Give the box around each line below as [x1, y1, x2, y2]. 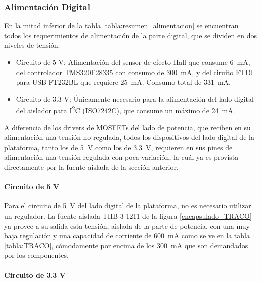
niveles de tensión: [4, 40, 60, 50]
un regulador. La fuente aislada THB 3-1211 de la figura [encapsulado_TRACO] [4, 210, 252, 221]
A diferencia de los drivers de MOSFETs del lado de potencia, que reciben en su [4, 122, 251, 132]
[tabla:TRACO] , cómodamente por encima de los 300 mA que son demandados [4, 240, 248, 250]
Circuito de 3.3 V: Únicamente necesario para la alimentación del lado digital [16, 93, 254, 104]
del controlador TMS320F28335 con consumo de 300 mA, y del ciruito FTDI [16, 66, 253, 77]
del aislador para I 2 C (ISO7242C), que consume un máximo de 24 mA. [16, 104, 235, 116]
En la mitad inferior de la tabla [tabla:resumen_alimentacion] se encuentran [4, 20, 239, 31]
